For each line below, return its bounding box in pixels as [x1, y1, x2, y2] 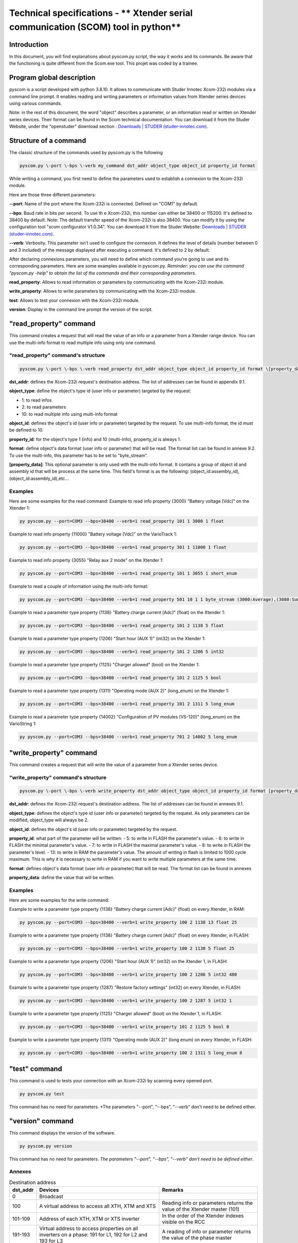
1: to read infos [21, 397, 52, 403]
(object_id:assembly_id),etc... [9, 475, 69, 481]
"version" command [9, 1117, 74, 1125]
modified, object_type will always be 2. [9, 817, 89, 823]
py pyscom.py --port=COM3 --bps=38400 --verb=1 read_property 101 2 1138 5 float [19, 623, 224, 628]
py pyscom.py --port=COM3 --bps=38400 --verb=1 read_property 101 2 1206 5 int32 [19, 649, 224, 655]
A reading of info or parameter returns [161, 1228, 251, 1235]
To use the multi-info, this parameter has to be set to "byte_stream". [9, 452, 149, 458]
